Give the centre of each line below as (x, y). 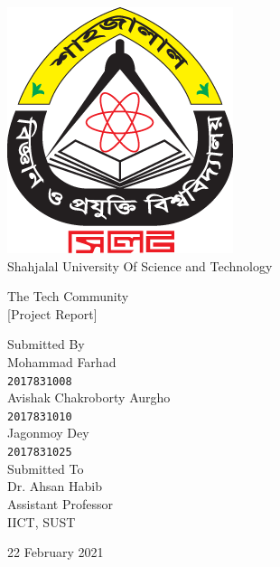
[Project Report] (52, 313)
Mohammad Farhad (62, 361)
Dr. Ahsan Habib (55, 486)
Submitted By (46, 344)
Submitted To (46, 468)
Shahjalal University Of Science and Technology (140, 265)
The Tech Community (68, 296)
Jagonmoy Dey (48, 433)
